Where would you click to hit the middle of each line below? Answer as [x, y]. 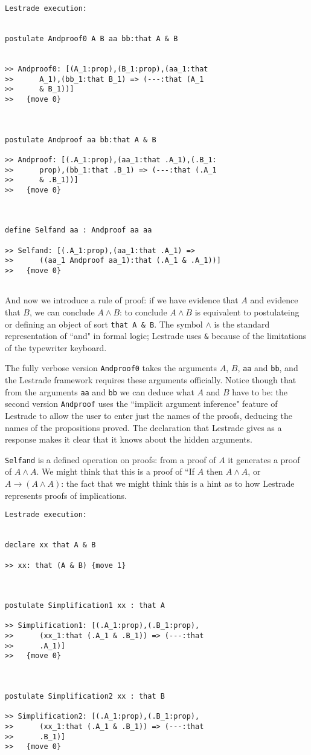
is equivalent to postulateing [247, 312]
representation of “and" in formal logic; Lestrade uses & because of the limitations [156, 336]
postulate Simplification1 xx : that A [85, 606]
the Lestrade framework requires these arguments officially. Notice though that [151, 380]
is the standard [242, 324]
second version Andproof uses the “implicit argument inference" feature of [141, 404]
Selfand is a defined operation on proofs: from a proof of [111, 459]
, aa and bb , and [268, 368]
